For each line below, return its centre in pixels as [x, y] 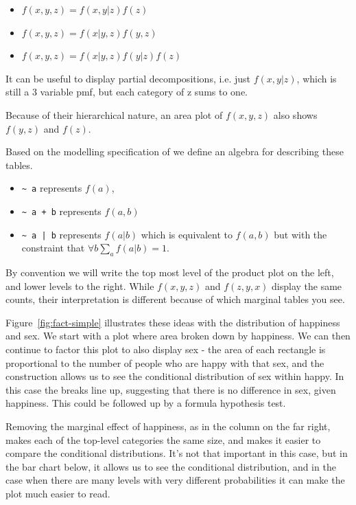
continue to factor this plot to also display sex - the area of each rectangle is [166, 349]
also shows [295, 114]
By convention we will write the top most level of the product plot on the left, [170, 272]
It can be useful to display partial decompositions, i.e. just [128, 78]
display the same [307, 285]
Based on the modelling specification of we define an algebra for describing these [175, 151]
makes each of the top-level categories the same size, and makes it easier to [163, 439]
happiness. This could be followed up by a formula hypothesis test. [146, 403]
